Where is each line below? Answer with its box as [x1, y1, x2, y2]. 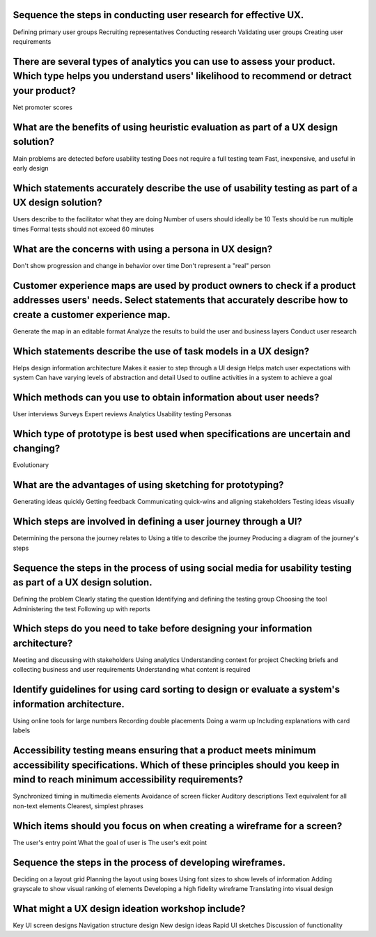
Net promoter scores [13, 103, 73, 111]
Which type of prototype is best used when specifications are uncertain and [13, 428, 351, 440]
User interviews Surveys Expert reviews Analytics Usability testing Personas [13, 409, 233, 418]
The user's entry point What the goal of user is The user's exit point [13, 838, 207, 847]
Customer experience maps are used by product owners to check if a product [13, 279, 357, 292]
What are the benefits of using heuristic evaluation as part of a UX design [13, 121, 338, 133]
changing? [13, 443, 61, 455]
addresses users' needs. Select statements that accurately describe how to [13, 294, 348, 306]
